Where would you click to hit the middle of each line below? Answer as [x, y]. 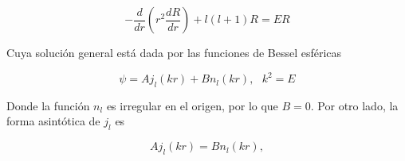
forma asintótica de [53, 121]
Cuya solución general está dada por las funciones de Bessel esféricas [174, 52]
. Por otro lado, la [354, 105]
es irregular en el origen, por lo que [192, 105]
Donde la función [48, 105]
